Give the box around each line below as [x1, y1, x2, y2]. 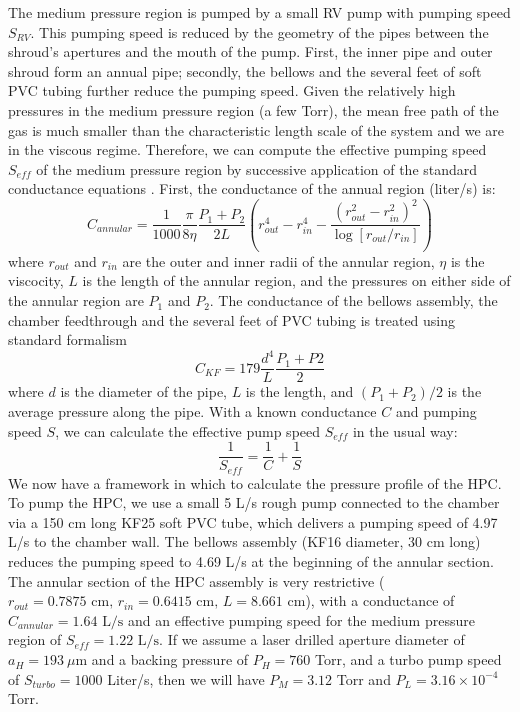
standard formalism [8, 329, 127, 350]
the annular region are [8, 290, 144, 311]
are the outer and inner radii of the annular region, [122, 250, 435, 271]
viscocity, [8, 270, 64, 291]
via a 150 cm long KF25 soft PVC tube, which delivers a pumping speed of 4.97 [8, 511, 498, 532]
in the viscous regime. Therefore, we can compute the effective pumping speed [8, 139, 487, 160]
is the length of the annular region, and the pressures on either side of [82, 270, 511, 291]
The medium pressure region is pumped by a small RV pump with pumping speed [8, 2, 511, 22]
